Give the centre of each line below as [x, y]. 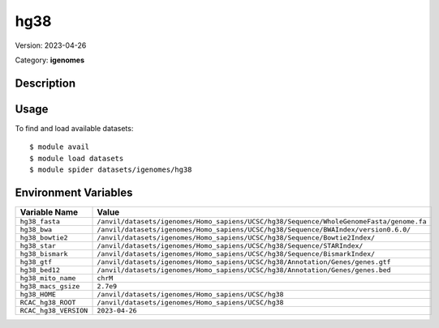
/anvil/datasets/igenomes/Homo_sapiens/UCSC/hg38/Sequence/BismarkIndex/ [236, 254]
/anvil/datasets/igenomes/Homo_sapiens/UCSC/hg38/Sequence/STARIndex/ [230, 246]
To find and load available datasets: [74, 128]
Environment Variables [74, 192]
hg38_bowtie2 [44, 238]
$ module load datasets [77, 158]
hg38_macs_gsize [50, 286]
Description [45, 83]
